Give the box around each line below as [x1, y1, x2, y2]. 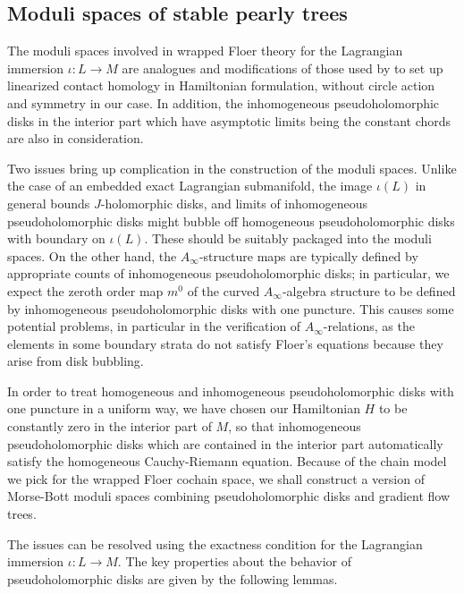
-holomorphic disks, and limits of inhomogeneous [100, 193, 368, 212]
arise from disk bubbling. [7, 352, 144, 370]
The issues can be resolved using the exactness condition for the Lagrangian [7, 534, 423, 553]
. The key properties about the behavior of [117, 552, 352, 571]
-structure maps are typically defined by [198, 246, 418, 265]
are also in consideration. [7, 129, 144, 148]
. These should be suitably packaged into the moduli [144, 229, 432, 248]
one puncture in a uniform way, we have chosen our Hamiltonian [7, 399, 360, 418]
